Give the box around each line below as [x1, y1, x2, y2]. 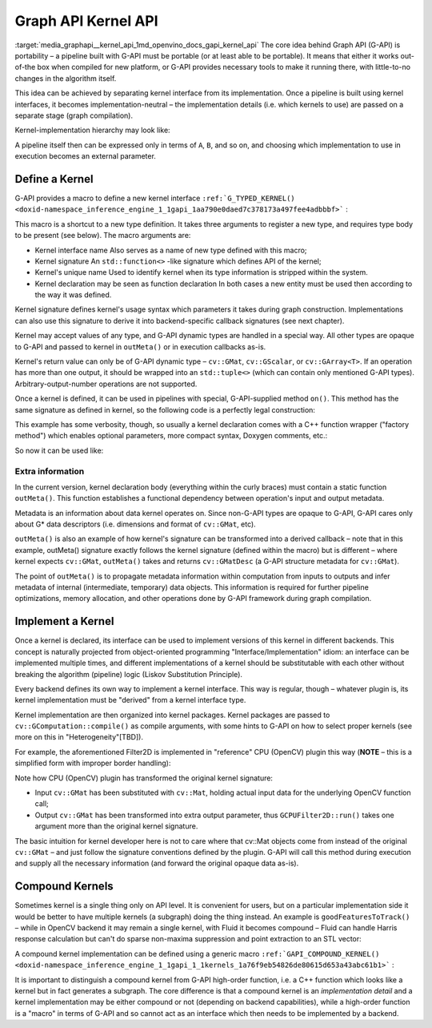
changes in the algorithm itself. [14, 73, 117, 83]
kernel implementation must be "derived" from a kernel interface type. [14, 695, 246, 705]
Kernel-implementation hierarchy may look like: [14, 125, 171, 135]
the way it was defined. [34, 290, 112, 300]
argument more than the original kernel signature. [34, 821, 198, 831]
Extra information [14, 466, 85, 477]
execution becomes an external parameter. [14, 151, 156, 161]
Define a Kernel [14, 172, 94, 186]
